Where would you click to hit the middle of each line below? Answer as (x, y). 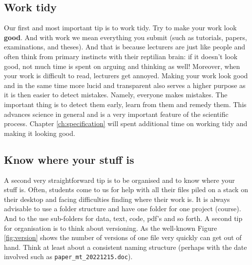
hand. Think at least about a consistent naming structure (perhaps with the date (126, 247)
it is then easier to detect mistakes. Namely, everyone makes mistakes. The (116, 95)
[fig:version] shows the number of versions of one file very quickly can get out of (123, 237)
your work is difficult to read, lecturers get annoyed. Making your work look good (126, 76)
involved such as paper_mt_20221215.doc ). (68, 256)
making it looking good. (40, 133)
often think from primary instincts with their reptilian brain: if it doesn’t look (121, 56)
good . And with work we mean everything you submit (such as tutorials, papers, (126, 37)
